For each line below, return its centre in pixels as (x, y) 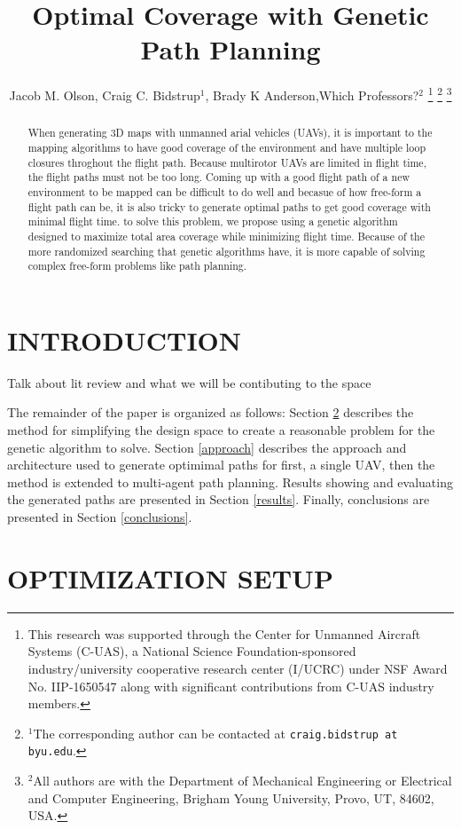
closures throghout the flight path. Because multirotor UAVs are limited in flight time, (227, 162)
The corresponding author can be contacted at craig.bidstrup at (215, 733)
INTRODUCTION (125, 339)
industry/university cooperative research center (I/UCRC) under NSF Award (238, 668)
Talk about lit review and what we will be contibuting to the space (189, 382)
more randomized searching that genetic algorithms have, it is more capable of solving (227, 251)
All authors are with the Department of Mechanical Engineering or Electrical (242, 781)
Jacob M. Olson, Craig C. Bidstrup (105, 95)
